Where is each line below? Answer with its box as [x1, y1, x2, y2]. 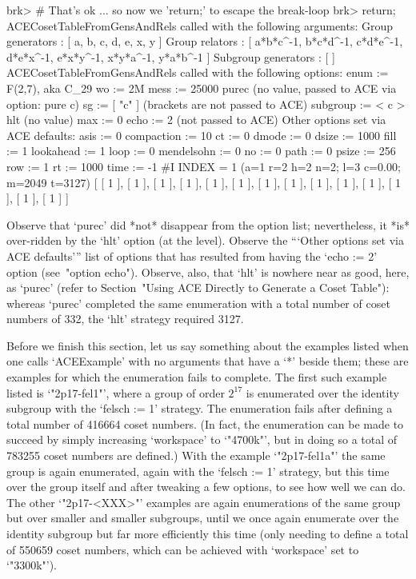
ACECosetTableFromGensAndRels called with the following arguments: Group [6, 17, 394, 34]
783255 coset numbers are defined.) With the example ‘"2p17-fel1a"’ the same [6, 447, 386, 464]
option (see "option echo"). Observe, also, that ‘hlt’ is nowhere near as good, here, [6, 263, 410, 280]
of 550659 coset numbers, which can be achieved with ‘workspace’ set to [6, 541, 359, 557]
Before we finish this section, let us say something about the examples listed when [6, 337, 409, 353]
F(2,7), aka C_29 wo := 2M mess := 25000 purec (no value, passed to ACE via [6, 79, 397, 96]
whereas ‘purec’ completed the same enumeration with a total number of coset [6, 294, 390, 311]
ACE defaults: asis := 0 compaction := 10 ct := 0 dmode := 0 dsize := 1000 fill [6, 126, 397, 143]
